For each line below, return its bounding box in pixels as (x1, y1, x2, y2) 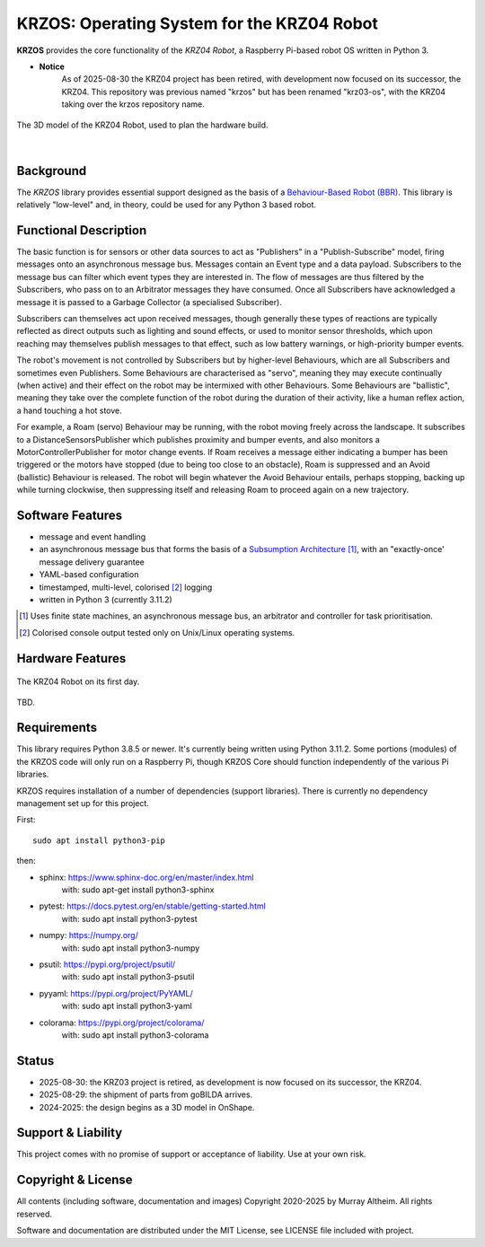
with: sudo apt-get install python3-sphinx (61, 884, 215, 895)
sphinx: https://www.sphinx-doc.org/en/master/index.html (39, 872, 254, 883)
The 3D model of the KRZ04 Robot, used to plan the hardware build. (16, 119, 269, 130)
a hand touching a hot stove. (16, 405, 123, 416)
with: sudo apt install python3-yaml (61, 1001, 192, 1012)
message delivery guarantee (39, 557, 145, 567)
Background (16, 162, 87, 179)
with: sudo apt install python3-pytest (61, 913, 198, 924)
